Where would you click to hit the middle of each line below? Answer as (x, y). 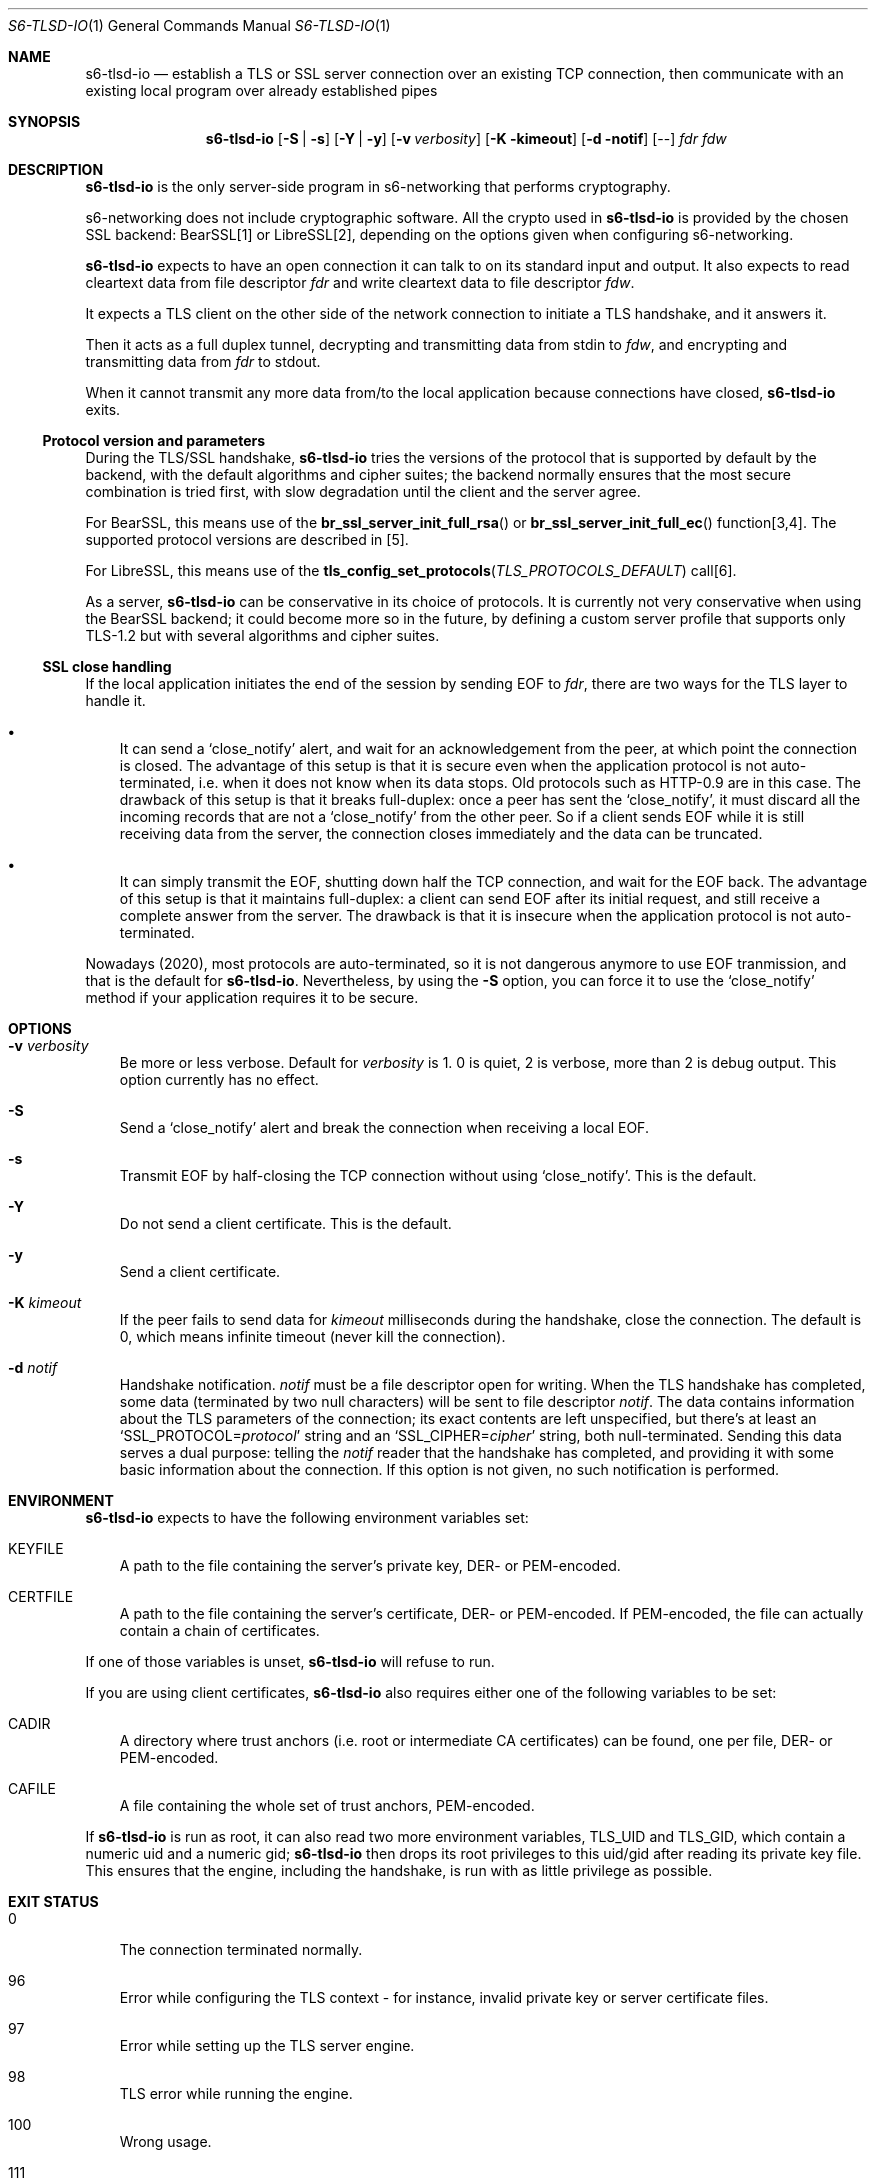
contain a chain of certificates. (219, 1630)
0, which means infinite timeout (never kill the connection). (312, 1336)
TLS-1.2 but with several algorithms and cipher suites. (262, 635)
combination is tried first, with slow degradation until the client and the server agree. (363, 491)
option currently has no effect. (219, 1079)
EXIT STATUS (53, 1901)
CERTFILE (41, 1596)
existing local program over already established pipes (261, 90)
